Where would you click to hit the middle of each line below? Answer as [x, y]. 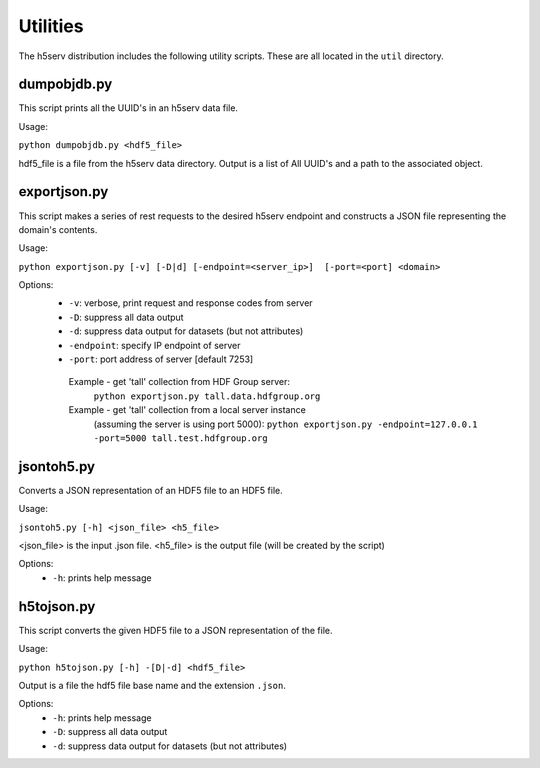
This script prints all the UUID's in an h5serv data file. [128, 108]
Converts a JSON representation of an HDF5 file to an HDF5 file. [151, 490]
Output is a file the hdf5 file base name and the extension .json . [152, 685]
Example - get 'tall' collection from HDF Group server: [179, 382]
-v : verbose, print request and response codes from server [191, 303]
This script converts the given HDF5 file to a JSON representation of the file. [176, 630]
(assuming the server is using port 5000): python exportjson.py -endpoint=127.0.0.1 [286, 424]
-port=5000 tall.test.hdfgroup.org [181, 438]
